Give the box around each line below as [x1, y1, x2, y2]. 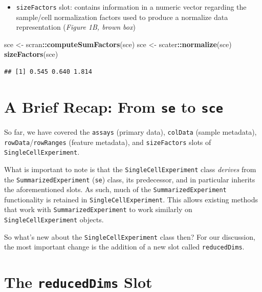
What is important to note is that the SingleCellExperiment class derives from [4, 163, 256, 174]
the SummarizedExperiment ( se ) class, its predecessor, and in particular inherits [4, 174, 255, 184]
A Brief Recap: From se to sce [4, 96, 224, 117]
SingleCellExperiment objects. [4, 214, 104, 225]
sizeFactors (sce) [4, 49, 58, 59]
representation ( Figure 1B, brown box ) [16, 22, 136, 32]
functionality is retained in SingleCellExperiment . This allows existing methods [4, 194, 258, 204]
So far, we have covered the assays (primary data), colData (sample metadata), [4, 126, 257, 137]
